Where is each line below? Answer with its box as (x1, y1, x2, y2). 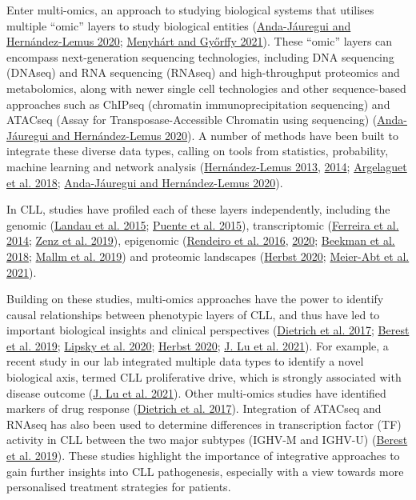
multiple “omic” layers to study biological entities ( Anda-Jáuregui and (6, 17, 351, 34)
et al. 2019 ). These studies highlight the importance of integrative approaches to (6, 447, 400, 464)
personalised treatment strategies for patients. (6, 478, 231, 495)
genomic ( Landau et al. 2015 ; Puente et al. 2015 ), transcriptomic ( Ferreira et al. (6, 216, 399, 233)
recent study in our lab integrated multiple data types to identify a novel (6, 353, 364, 370)
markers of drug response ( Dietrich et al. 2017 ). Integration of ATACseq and (6, 400, 382, 417)
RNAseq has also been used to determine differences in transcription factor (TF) (6, 415, 402, 432)
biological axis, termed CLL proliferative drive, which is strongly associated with (6, 369, 402, 386)
